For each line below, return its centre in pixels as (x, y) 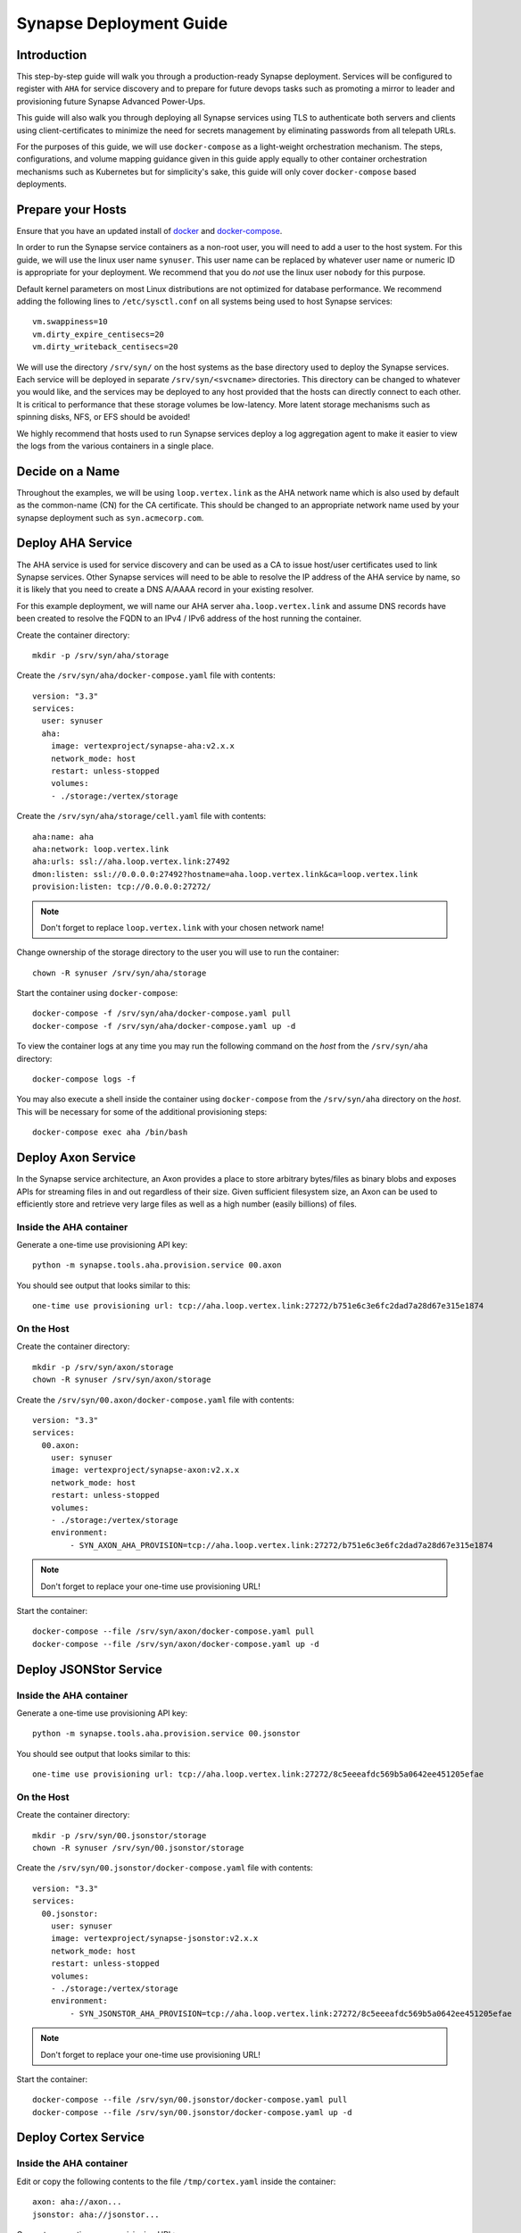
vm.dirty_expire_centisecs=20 (99, 334)
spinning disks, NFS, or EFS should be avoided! (103, 417)
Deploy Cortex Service (81, 2138)
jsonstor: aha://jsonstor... (96, 2214)
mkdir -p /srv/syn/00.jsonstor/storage (120, 1835)
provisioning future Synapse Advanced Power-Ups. (111, 101)
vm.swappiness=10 (70, 322)
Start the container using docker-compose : (97, 993)
